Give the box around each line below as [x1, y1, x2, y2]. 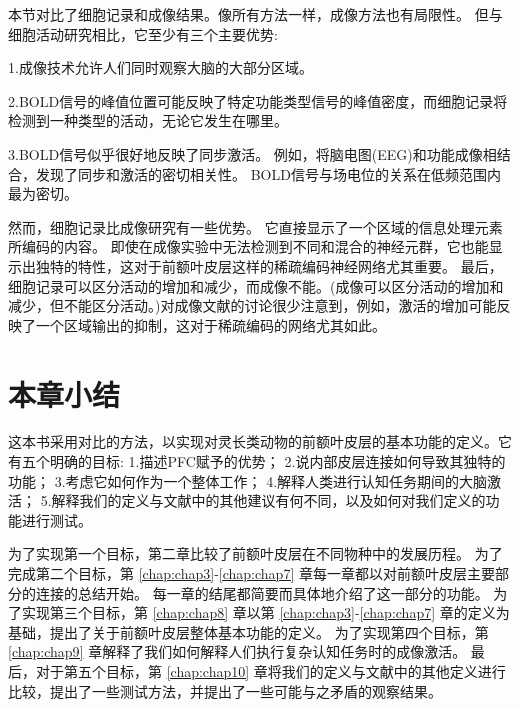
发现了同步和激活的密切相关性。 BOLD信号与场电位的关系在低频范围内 [35, 163, 501, 184]
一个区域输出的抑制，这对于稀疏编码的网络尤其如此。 [35, 314, 386, 335]
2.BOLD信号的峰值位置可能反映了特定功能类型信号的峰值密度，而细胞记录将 [8, 90, 508, 111]
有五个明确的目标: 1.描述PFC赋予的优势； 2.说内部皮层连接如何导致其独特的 [8, 451, 506, 472]
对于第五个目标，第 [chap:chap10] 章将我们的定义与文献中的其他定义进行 [35, 660, 506, 681]
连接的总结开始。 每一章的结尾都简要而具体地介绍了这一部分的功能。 [35, 582, 489, 603]
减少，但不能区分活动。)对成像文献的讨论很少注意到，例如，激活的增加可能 [8, 295, 497, 316]
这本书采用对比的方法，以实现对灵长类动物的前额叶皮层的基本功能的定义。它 [8, 431, 512, 452]
